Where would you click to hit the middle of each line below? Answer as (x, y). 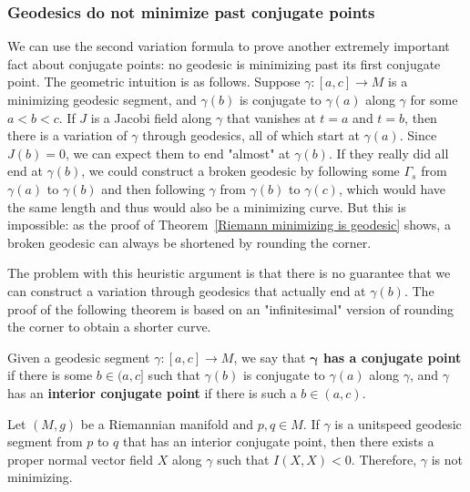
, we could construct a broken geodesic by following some (240, 171)
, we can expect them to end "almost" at (178, 153)
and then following (153, 188)
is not (447, 459)
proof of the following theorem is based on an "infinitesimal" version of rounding (231, 308)
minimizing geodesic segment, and (102, 99)
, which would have (392, 188)
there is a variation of (67, 135)
